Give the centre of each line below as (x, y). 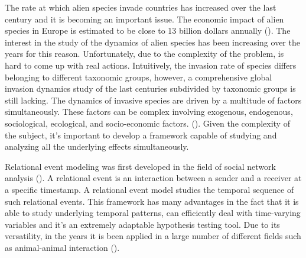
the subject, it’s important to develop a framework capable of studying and (141, 135)
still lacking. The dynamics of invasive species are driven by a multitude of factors (153, 100)
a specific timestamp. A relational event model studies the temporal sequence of (149, 189)
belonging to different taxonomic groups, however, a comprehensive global (139, 77)
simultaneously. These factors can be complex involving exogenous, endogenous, (149, 112)
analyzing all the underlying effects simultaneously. (97, 146)
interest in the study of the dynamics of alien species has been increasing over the (152, 42)
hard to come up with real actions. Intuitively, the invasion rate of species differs (151, 65)
